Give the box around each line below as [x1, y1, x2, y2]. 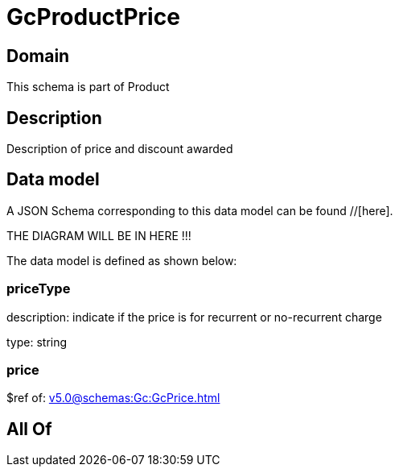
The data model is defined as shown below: [6, 253, 237, 268]
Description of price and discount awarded [6, 142, 233, 156]
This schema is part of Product [6, 80, 170, 94]
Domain [6, 45, 70, 66]
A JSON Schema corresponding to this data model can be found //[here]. [6, 203, 393, 218]
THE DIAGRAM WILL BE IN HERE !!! [6, 228, 191, 243]
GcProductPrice [6, 3, 180, 31]
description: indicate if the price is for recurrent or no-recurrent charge [6, 309, 382, 324]
